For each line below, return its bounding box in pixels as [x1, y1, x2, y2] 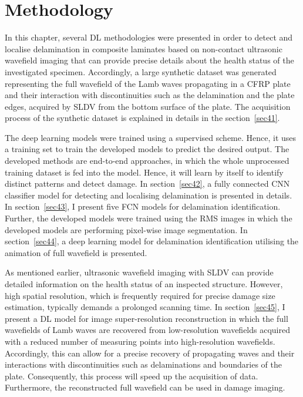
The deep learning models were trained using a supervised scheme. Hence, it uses [5, 131, 297, 143]
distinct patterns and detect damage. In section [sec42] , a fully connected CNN [5, 177, 290, 190]
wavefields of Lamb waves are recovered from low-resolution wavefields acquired [5, 324, 290, 336]
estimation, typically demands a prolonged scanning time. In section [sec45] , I [5, 301, 285, 313]
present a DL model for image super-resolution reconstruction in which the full [5, 312, 288, 324]
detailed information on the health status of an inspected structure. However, [5, 278, 283, 290]
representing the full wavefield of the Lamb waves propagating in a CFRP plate [5, 77, 291, 89]
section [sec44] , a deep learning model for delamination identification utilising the [5, 235, 299, 247]
